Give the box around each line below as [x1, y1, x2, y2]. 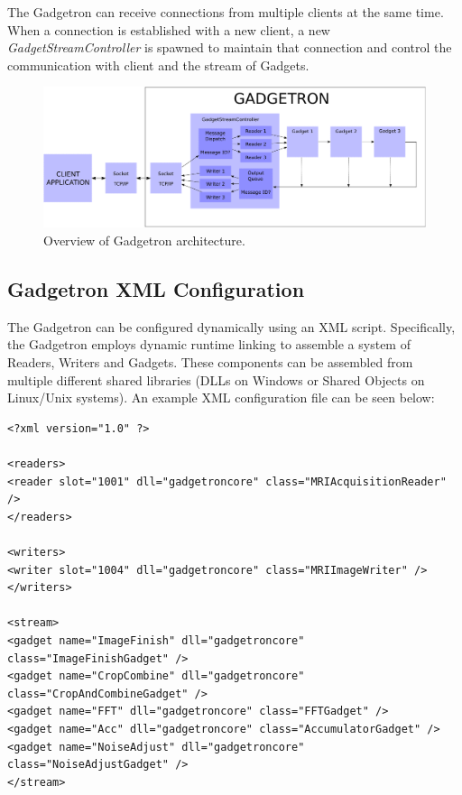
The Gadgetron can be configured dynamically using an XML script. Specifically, [7, 317, 456, 336]
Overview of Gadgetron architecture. [43, 231, 245, 250]
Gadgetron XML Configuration [7, 275, 305, 303]
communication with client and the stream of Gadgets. [7, 55, 310, 74]
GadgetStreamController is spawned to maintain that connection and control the [7, 38, 452, 57]
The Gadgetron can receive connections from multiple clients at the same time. [7, 3, 444, 21]
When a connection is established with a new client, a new [7, 20, 330, 39]
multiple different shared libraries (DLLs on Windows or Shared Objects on [7, 370, 425, 389]
